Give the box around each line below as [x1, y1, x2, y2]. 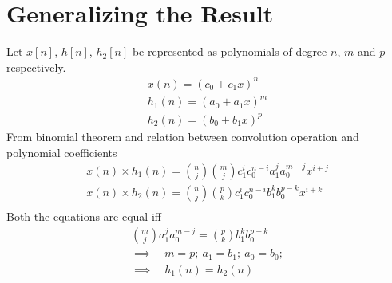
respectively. [6, 58, 66, 75]
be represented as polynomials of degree [132, 43, 327, 60]
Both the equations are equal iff [6, 208, 161, 224]
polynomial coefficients [6, 143, 117, 160]
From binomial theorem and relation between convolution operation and [6, 128, 359, 144]
